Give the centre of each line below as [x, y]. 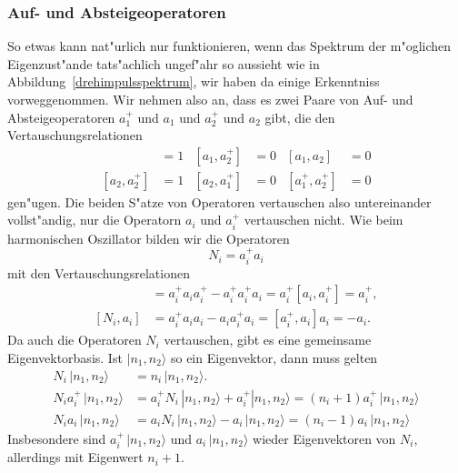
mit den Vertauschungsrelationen [99, 272]
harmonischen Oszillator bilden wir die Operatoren [149, 238]
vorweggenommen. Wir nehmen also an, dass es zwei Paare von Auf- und [210, 99]
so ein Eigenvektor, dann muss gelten [274, 357]
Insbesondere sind [57, 438]
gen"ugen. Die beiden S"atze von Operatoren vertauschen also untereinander [219, 201]
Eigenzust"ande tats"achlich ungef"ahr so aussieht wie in [164, 63]
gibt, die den [300, 117]
